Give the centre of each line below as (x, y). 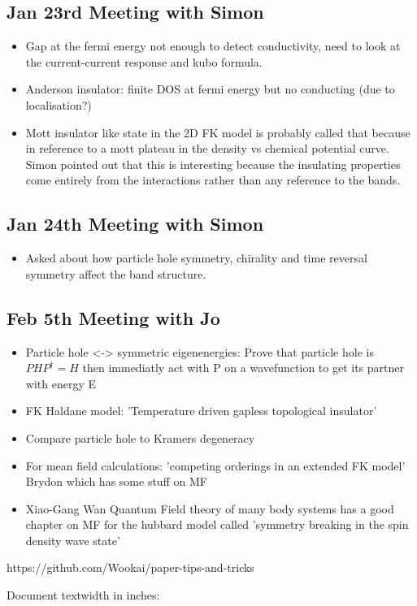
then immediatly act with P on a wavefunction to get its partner (243, 368)
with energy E (61, 383)
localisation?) (59, 104)
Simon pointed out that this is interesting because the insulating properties (213, 164)
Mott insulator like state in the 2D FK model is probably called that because (218, 132)
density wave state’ (73, 540)
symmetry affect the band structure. (116, 273)
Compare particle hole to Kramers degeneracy (140, 437)
